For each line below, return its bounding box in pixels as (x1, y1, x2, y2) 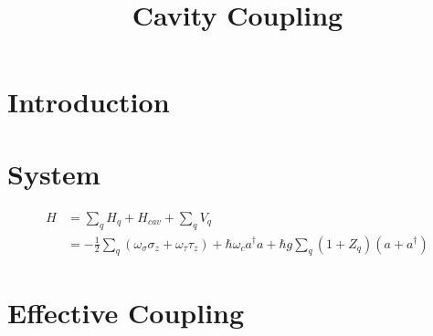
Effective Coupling (7, 293, 245, 331)
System (7, 154, 100, 192)
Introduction (7, 83, 170, 121)
